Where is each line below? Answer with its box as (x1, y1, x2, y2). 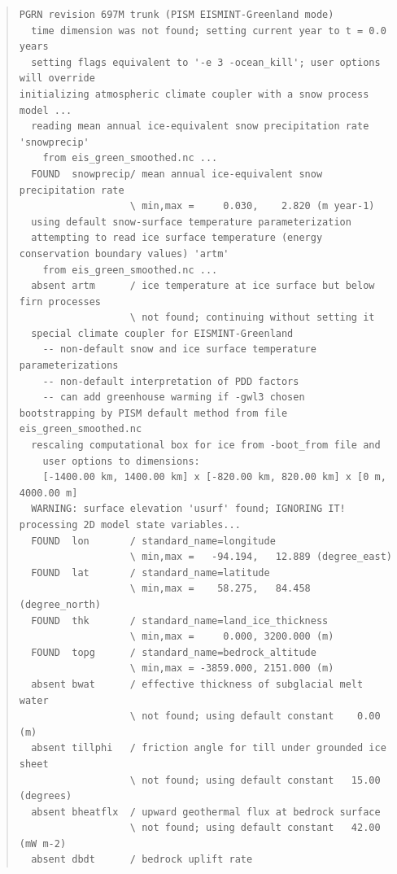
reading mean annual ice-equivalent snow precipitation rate (31, 120, 369, 133)
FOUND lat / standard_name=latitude (31, 566, 270, 579)
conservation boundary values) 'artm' (19, 247, 229, 260)
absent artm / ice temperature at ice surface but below (31, 280, 375, 292)
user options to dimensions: (42, 455, 200, 467)
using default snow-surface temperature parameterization (31, 216, 351, 228)
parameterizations (19, 360, 119, 372)
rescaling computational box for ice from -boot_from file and (31, 439, 381, 452)
